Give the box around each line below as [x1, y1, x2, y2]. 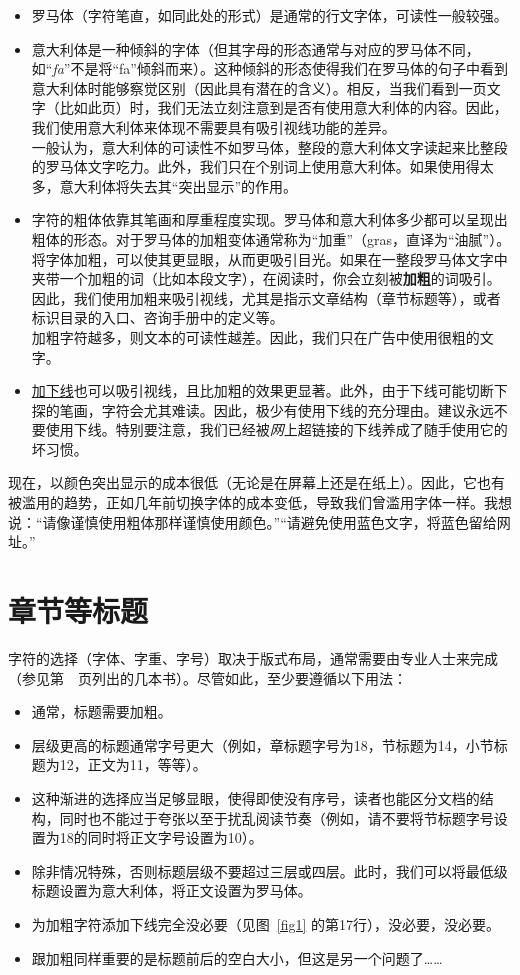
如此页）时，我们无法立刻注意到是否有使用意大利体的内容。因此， [73, 97, 508, 118]
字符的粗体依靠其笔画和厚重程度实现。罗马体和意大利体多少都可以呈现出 [31, 209, 508, 230]
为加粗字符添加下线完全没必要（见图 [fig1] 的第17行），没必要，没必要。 [31, 913, 501, 934]
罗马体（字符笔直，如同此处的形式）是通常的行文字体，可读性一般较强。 [31, 5, 508, 25]
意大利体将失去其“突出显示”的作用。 [59, 175, 298, 196]
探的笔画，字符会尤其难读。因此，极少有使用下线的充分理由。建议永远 [31, 399, 494, 420]
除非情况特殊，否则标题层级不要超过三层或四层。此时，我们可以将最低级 [31, 860, 508, 881]
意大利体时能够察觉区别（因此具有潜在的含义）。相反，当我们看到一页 [31, 77, 487, 98]
